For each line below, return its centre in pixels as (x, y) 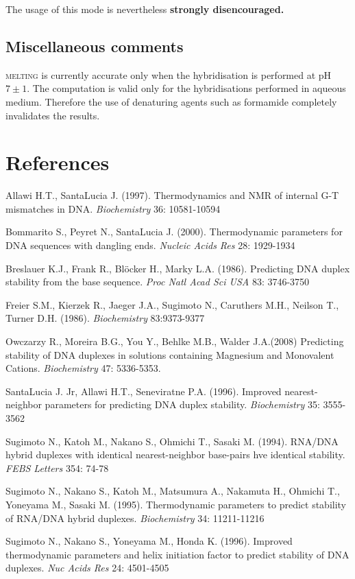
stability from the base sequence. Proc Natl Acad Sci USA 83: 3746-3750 (158, 282)
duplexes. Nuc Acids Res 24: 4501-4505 (87, 568)
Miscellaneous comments (95, 46)
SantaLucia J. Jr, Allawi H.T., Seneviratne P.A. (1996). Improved (144, 391)
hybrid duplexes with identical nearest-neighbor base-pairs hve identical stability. (175, 454)
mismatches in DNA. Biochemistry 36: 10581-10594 (113, 208)
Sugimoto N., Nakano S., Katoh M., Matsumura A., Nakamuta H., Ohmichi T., (173, 491)
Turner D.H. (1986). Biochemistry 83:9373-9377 (105, 318)
